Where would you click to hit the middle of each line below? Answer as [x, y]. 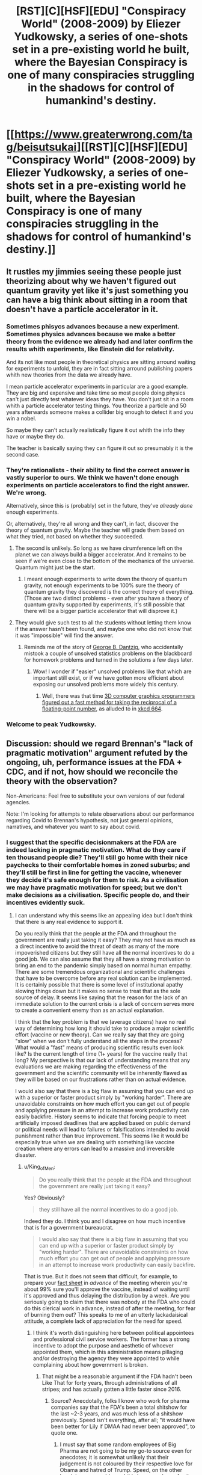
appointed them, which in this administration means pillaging [108, 1352]
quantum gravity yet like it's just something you [97, 290]
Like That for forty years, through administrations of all [109, 1383]
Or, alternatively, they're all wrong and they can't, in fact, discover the [93, 524]
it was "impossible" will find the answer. [64, 635]
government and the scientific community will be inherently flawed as [101, 1073]
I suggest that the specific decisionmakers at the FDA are [91, 842]
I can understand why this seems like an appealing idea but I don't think [104, 916]
